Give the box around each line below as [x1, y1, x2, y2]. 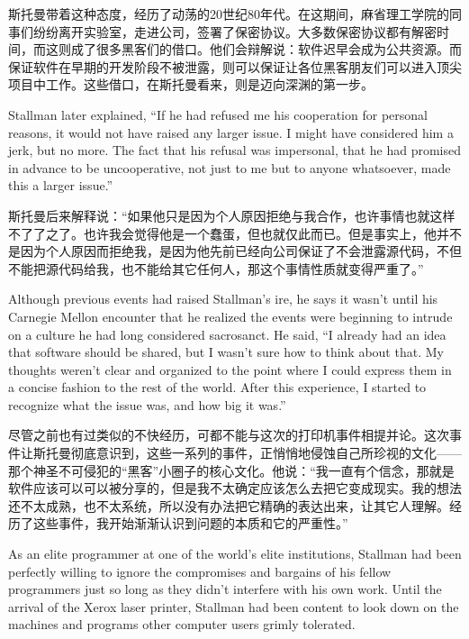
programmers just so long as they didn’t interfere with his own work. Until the [8, 580, 442, 598]
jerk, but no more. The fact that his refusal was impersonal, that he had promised [8, 141, 462, 160]
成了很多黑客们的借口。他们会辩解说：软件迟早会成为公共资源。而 [70, 40, 462, 59]
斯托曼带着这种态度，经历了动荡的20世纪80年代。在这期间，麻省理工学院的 [8, 5, 449, 23]
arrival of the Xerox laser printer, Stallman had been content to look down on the [8, 597, 459, 616]
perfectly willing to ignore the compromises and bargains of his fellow [8, 561, 392, 580]
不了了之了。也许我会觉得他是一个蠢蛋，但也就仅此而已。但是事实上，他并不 [8, 224, 462, 242]
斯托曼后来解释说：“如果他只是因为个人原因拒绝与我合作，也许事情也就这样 [8, 205, 455, 224]
